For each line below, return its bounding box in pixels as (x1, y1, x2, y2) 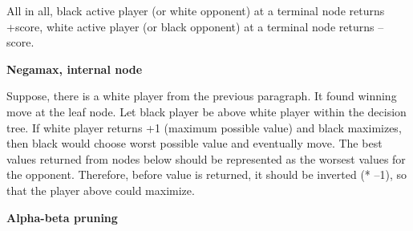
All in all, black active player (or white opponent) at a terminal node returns (6, 2, 385, 18)
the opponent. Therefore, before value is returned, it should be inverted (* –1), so (6, 166, 407, 183)
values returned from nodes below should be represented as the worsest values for (6, 150, 406, 167)
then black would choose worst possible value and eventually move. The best (6, 135, 383, 152)
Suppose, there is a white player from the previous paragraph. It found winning (6, 87, 397, 104)
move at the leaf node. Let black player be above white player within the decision (6, 103, 407, 120)
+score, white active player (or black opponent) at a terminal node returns (6, 18, 375, 34)
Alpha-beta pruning (6, 209, 118, 225)
